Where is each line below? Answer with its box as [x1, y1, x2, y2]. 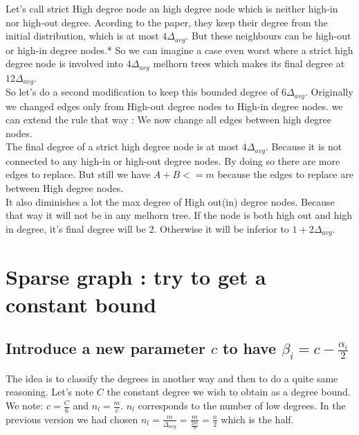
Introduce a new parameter [6, 337, 205, 359]
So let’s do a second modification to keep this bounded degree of [6, 85, 279, 99]
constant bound [6, 290, 156, 318]
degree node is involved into [6, 56, 124, 71]
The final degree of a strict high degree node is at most [6, 139, 239, 154]
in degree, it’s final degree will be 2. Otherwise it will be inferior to [6, 221, 289, 236]
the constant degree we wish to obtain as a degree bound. [107, 384, 351, 399]
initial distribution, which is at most [6, 28, 159, 43]
